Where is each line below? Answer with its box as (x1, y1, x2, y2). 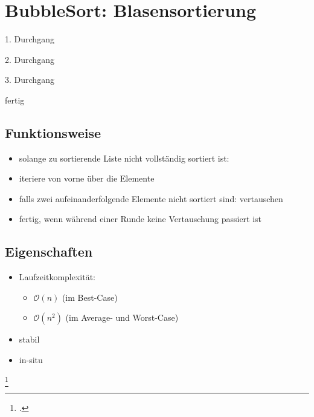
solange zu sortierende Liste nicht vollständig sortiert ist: (19, 151, 229, 164)
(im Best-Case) (62, 291, 118, 303)
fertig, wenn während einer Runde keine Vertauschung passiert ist (19, 212, 262, 225)
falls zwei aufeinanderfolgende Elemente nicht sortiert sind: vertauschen (19, 192, 283, 205)
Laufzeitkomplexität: (19, 271, 96, 283)
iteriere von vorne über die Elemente (19, 172, 155, 185)
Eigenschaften (5, 242, 93, 261)
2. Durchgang (5, 53, 54, 65)
